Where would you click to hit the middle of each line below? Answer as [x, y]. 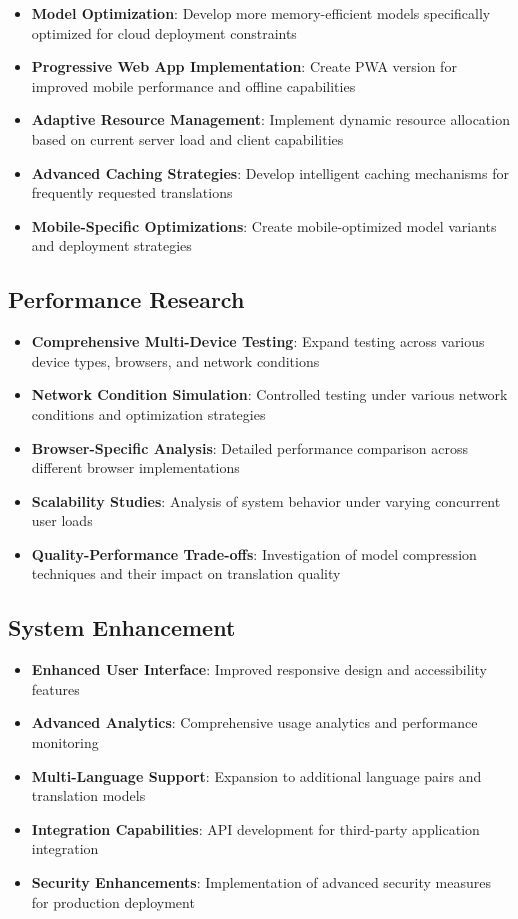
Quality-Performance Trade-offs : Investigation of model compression [254, 553]
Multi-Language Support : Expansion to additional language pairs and [256, 775]
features [55, 688]
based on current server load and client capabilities [187, 138]
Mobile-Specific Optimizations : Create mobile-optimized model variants [264, 225]
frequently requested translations [132, 192]
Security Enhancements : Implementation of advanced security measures [261, 882]
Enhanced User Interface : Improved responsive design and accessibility [259, 669]
